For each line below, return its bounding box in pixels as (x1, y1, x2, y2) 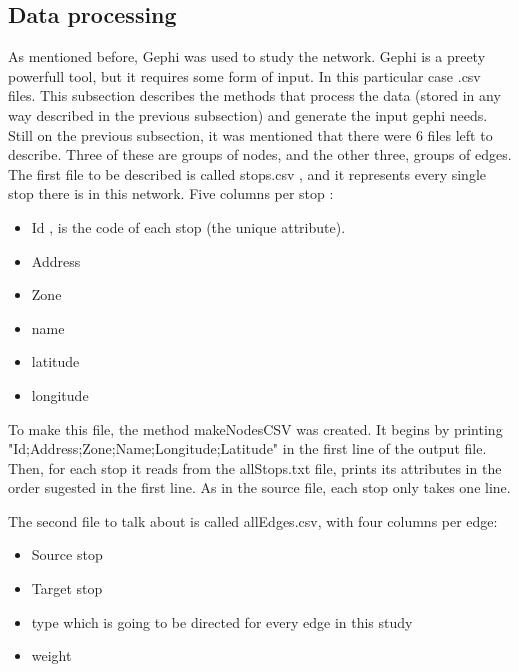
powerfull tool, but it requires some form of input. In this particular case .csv (8, 65, 481, 86)
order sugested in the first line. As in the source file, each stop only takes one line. (8, 477, 511, 498)
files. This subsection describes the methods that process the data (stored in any (8, 85, 501, 106)
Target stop (31, 578, 103, 599)
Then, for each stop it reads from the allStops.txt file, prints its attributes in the (8, 457, 502, 478)
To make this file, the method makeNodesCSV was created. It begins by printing (8, 418, 503, 439)
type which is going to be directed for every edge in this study (31, 611, 413, 632)
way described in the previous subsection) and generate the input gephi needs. (8, 104, 488, 125)
